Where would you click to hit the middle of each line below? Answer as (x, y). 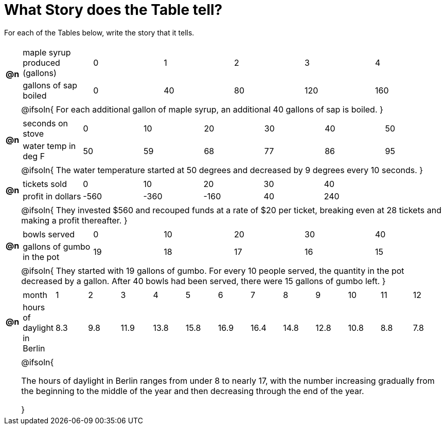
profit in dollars (52, 196)
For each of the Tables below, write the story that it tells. (99, 32)
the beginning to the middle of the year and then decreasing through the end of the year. (193, 391)
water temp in (49, 146)
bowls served (49, 234)
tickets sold (45, 184)
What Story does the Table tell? (113, 10)
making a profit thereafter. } (74, 220)
